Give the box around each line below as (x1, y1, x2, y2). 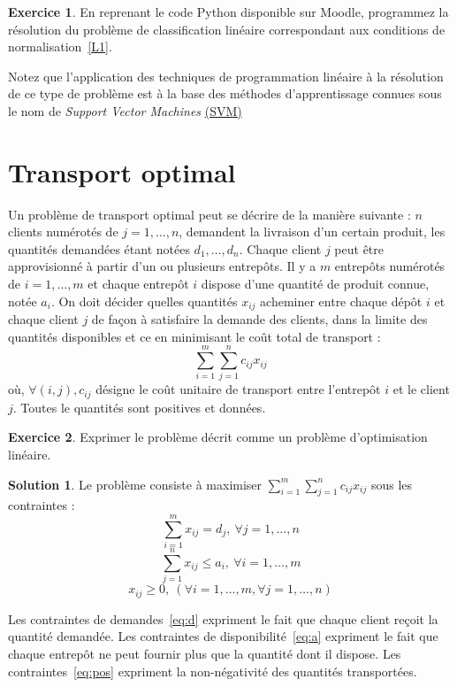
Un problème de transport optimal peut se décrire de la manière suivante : (8, 205, 411, 223)
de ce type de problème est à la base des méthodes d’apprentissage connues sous (8, 84, 442, 103)
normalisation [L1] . (8, 37, 112, 56)
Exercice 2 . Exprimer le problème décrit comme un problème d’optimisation (8, 428, 428, 446)
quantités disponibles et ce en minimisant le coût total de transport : (8, 327, 381, 345)
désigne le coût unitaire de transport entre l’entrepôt (95, 380, 381, 398)
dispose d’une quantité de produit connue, (201, 274, 430, 293)
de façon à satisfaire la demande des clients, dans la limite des (91, 310, 428, 328)
